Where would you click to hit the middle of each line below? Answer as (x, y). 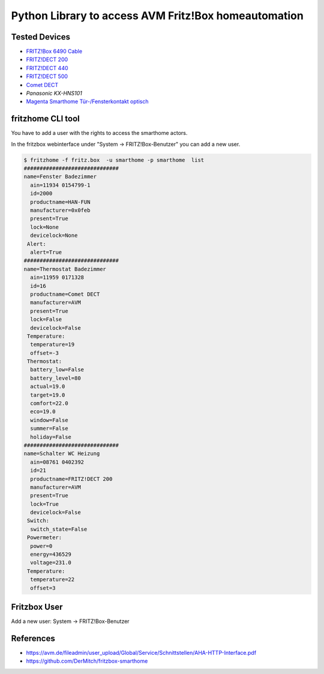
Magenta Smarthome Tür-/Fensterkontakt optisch (87, 101)
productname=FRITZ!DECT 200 (71, 479)
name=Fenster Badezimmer (60, 177)
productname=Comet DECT (65, 294)
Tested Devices (41, 37)
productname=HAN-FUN (60, 202)
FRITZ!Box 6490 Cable (54, 52)
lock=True (45, 504)
